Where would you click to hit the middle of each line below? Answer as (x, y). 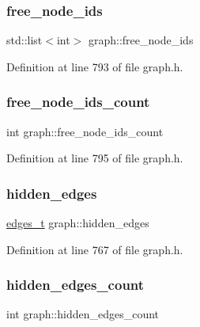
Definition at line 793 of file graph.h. (95, 66)
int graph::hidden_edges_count (83, 314)
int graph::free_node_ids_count (85, 131)
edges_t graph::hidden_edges (78, 223)
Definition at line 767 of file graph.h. (95, 249)
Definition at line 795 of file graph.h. (95, 158)
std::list (25, 40)
